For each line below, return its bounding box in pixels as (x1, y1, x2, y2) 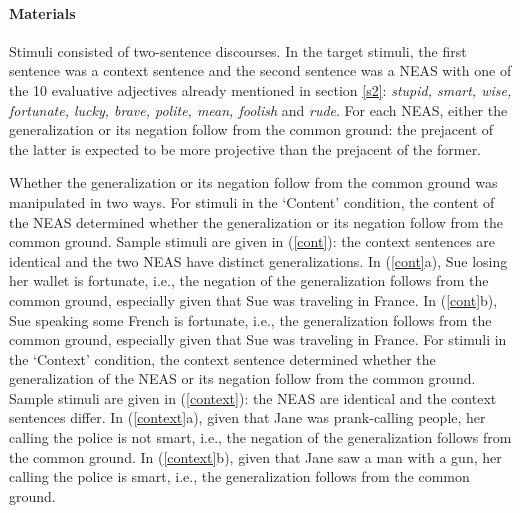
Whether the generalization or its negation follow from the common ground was (9, 172, 498, 193)
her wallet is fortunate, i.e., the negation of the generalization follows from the (9, 270, 489, 291)
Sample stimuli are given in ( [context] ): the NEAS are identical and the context (9, 387, 497, 408)
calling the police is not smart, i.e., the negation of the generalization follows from (9, 427, 512, 448)
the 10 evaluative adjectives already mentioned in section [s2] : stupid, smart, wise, (9, 79, 512, 100)
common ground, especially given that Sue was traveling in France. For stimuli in (9, 329, 507, 350)
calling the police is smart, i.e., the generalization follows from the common (9, 466, 470, 487)
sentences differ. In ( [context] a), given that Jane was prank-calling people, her (9, 407, 486, 428)
